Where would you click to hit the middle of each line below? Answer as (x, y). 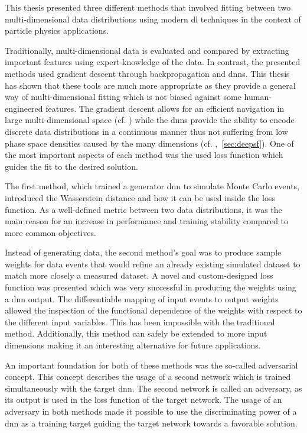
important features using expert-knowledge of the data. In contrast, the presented (153, 62)
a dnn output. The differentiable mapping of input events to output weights (142, 298)
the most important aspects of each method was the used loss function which (144, 155)
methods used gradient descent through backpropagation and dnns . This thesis (147, 73)
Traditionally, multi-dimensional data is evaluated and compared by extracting (147, 50)
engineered (24, 108)
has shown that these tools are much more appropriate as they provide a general (150, 85)
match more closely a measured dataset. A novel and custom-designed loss (139, 275)
